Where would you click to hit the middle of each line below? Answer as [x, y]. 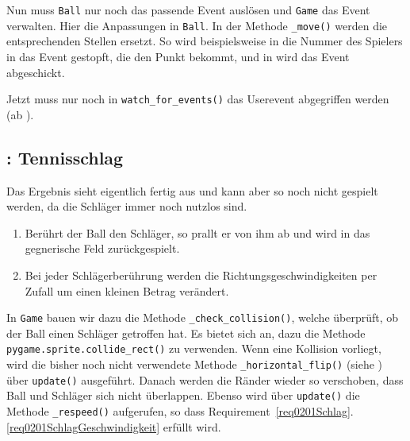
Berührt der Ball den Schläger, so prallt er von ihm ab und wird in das [197, 232]
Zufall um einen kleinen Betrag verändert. [127, 290]
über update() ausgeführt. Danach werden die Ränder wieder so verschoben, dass [205, 379]
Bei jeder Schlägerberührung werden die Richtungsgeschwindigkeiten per [201, 275]
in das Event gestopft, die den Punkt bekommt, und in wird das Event [178, 56]
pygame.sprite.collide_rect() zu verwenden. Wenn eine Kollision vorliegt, [194, 348]
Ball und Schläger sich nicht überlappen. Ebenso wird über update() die [183, 395]
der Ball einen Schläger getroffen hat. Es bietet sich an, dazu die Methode [186, 333]
